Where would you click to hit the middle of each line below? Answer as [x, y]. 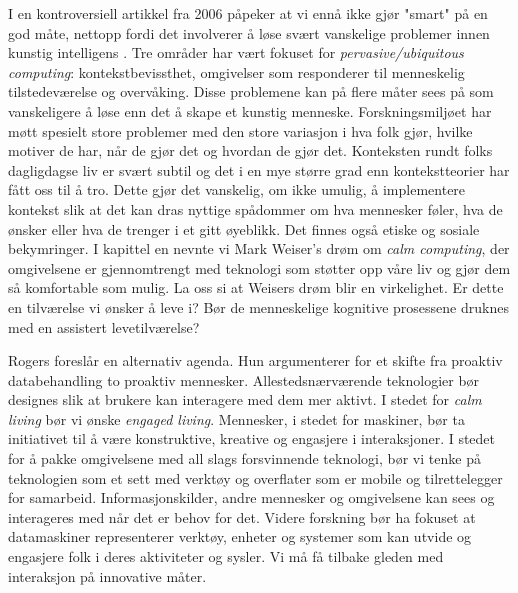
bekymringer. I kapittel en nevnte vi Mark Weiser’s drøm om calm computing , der [259, 248]
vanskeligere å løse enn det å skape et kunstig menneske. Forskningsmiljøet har [250, 110]
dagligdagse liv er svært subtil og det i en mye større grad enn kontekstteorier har [259, 169]
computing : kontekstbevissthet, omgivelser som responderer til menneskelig [236, 71]
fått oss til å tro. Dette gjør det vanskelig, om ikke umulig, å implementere [237, 189]
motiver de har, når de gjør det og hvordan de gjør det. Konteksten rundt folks [250, 150]
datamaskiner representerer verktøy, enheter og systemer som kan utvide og [240, 536]
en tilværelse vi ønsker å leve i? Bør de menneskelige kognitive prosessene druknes [258, 306]
